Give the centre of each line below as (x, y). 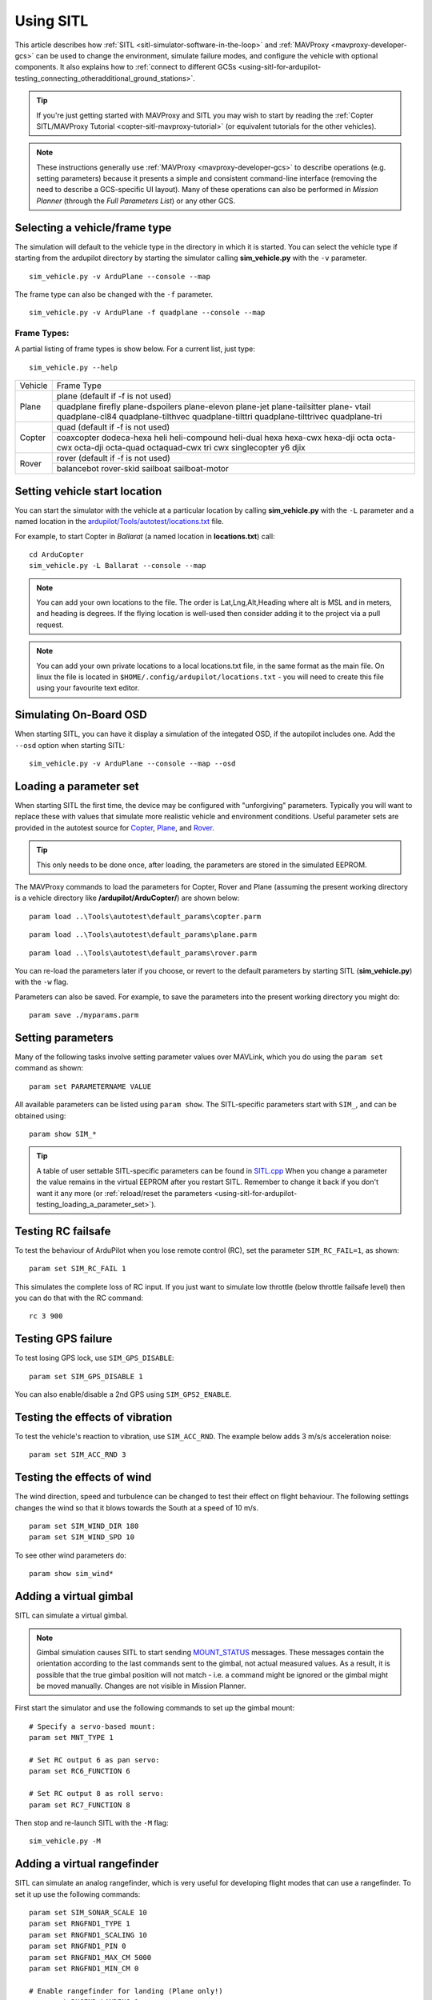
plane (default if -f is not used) (114, 396)
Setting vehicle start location (88, 491)
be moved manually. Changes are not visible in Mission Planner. (141, 1686)
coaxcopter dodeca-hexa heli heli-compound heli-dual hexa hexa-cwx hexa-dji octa (215, 438)
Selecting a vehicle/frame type (93, 228)
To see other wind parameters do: (71, 1555)
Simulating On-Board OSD (81, 715)
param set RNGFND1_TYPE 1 (80, 1924)
